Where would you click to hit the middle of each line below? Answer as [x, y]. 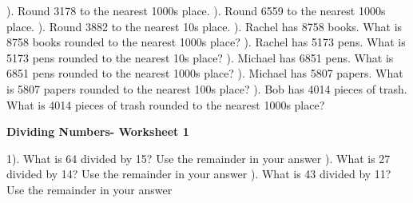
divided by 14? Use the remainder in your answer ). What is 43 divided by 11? [199, 174]
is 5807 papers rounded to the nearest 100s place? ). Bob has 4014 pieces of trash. [207, 88]
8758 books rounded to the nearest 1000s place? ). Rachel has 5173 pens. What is [206, 42]
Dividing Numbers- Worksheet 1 [98, 131]
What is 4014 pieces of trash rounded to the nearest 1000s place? [166, 104]
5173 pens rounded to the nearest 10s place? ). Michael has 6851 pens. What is [200, 57]
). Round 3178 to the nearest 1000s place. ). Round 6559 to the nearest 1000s [196, 10]
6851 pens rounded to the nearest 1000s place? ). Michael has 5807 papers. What [205, 73]
